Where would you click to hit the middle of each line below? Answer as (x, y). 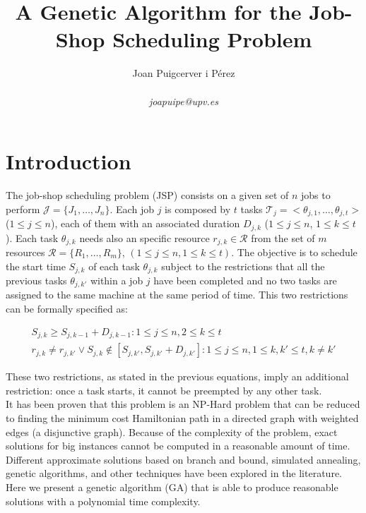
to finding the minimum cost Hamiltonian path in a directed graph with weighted (182, 417)
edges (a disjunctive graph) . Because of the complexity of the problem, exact (172, 431)
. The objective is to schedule (294, 252)
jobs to (316, 195)
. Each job (132, 209)
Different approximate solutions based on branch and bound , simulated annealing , (183, 459)
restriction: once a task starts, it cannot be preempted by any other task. (164, 390)
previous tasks (36, 280)
